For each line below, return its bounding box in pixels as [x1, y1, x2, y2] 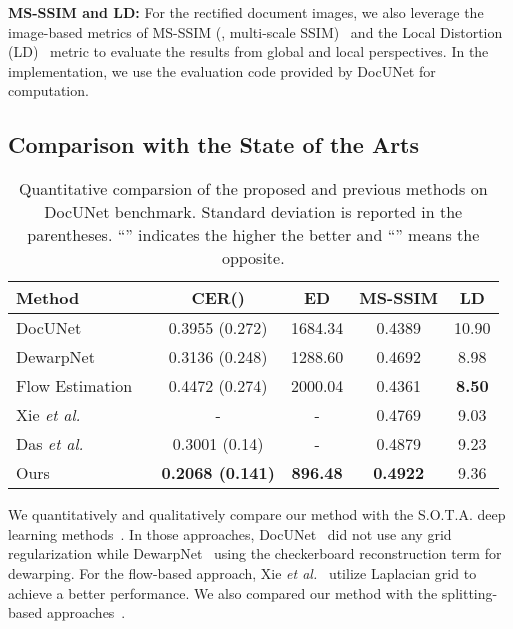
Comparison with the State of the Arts [8, 129, 420, 160]
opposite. [221, 246, 285, 270]
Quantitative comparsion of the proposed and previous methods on [19, 177, 488, 201]
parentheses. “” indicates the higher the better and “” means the [27, 223, 480, 247]
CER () [191, 286, 245, 310]
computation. [8, 80, 89, 101]
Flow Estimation [16, 374, 133, 398]
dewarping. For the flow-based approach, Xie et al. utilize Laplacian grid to [8, 562, 477, 583]
